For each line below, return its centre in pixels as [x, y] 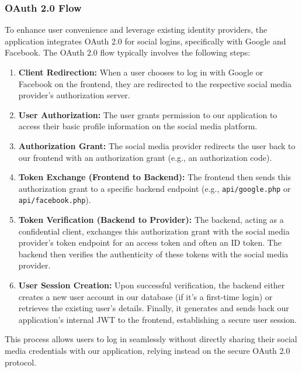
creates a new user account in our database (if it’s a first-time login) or [145, 296]
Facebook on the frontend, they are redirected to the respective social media [155, 83]
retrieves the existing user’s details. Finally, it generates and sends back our [154, 308]
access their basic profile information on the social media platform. [138, 126]
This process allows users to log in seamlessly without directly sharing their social [151, 339]
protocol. [21, 362]
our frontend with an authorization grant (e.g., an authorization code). [145, 157]
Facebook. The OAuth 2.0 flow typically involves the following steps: [128, 52]
